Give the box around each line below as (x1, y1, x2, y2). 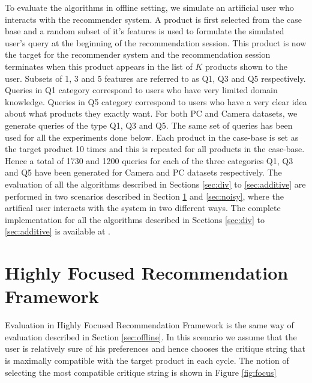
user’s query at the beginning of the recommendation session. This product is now (5, 36, 307, 49)
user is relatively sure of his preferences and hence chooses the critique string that (5, 342, 305, 355)
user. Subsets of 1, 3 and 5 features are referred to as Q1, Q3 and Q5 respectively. (5, 72, 306, 84)
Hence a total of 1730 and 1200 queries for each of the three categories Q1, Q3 (5, 154, 293, 167)
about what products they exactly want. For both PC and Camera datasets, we (5, 107, 298, 120)
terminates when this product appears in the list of (5, 60, 193, 72)
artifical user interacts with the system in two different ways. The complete (5, 201, 281, 214)
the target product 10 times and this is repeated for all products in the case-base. (5, 142, 305, 155)
